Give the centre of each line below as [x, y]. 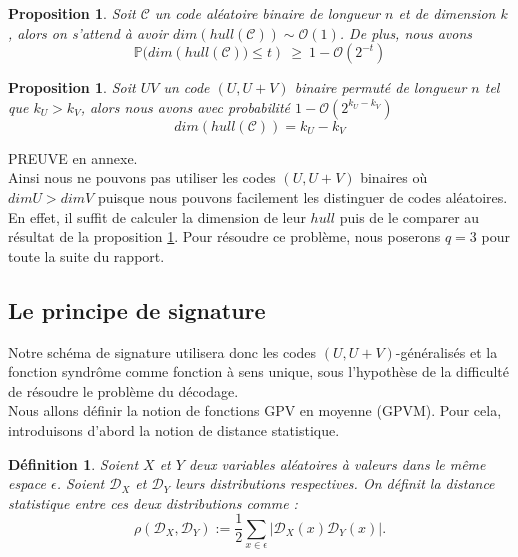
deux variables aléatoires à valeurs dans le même [337, 463]
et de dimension [447, 13]
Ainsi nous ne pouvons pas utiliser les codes [142, 177]
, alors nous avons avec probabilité [185, 106]
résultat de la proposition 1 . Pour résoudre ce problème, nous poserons [224, 236]
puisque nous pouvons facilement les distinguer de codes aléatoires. [302, 196]
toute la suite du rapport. [86, 255]
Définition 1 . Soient [73, 463]
